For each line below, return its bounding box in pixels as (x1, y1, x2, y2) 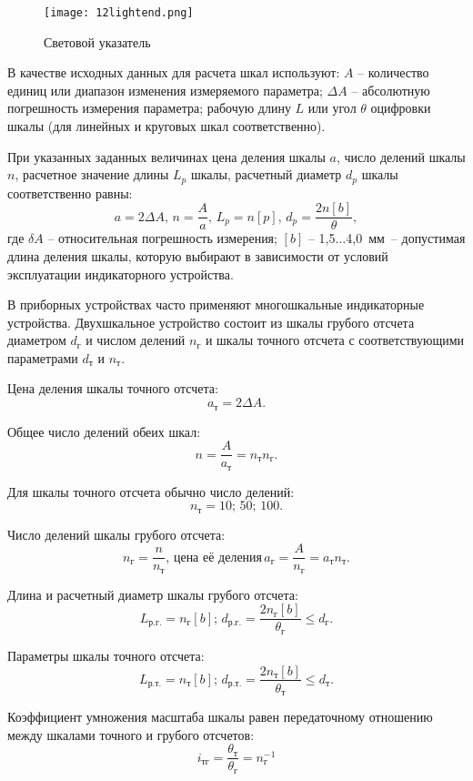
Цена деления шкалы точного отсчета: (7, 379, 218, 398)
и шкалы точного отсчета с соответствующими (205, 330, 465, 350)
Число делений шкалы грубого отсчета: (7, 524, 226, 543)
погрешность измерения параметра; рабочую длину (7, 98, 291, 117)
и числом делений (86, 330, 186, 350)
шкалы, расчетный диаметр (190, 165, 342, 184)
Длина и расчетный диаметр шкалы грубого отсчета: (7, 584, 298, 603)
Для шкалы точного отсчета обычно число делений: (7, 482, 295, 501)
